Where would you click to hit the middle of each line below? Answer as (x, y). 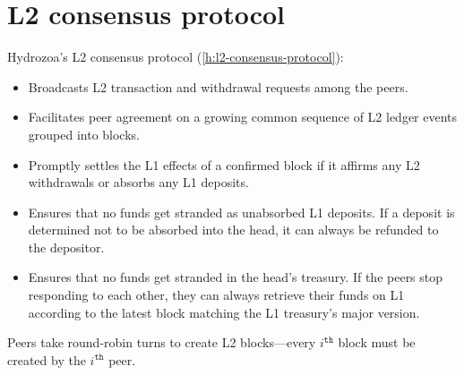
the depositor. (66, 247)
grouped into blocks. (84, 134)
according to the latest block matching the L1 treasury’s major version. (224, 312)
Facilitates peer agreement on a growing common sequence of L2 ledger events (243, 117)
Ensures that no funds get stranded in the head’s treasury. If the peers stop (236, 277)
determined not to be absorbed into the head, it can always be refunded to (233, 230)
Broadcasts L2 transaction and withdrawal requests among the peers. (218, 86)
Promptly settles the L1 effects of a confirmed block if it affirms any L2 (224, 164)
